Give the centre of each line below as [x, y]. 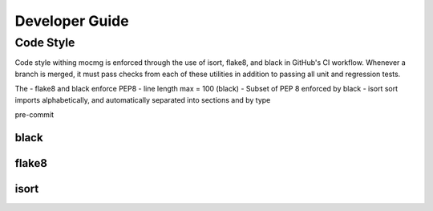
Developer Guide [72, 21]
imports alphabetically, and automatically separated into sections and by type [143, 99]
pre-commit [34, 114]
